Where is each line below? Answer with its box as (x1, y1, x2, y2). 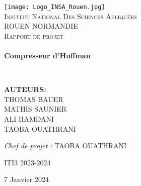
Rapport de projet (4, 30, 63, 41)
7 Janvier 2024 (4, 174, 49, 184)
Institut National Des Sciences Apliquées (4, 11, 137, 21)
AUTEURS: (4, 84, 46, 95)
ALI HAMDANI (4, 114, 54, 124)
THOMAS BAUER (4, 94, 63, 104)
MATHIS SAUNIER (4, 104, 67, 114)
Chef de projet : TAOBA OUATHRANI (4, 140, 127, 151)
